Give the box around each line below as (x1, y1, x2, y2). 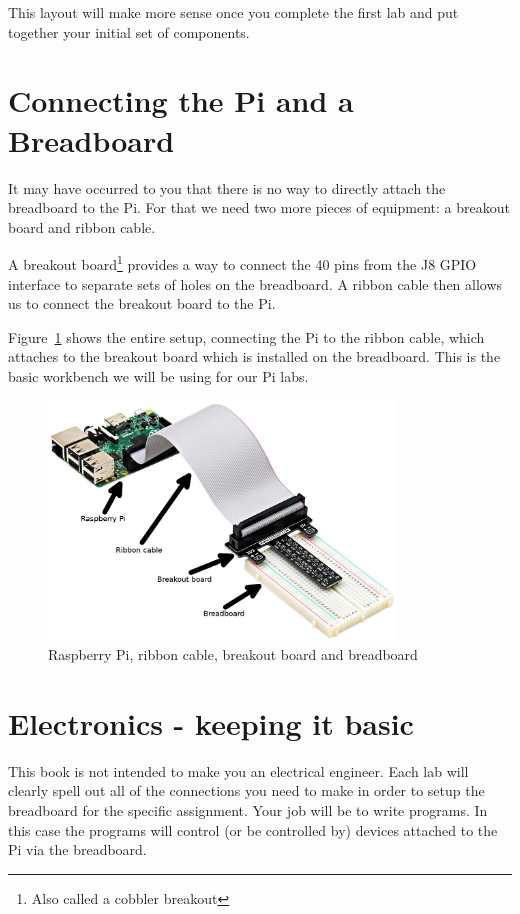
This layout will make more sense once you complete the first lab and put (8, 2, 459, 22)
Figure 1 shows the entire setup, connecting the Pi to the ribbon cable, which (8, 326, 485, 347)
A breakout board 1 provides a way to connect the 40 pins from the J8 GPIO (8, 251, 477, 274)
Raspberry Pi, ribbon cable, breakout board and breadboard (48, 644, 418, 665)
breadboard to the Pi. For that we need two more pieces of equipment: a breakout (8, 197, 510, 218)
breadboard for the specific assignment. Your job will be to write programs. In (8, 800, 488, 820)
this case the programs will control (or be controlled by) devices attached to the (8, 819, 498, 840)
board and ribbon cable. (8, 216, 156, 237)
